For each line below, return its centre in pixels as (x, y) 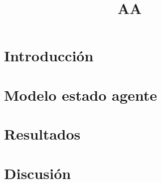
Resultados (42, 134)
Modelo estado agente (81, 94)
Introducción (49, 56)
